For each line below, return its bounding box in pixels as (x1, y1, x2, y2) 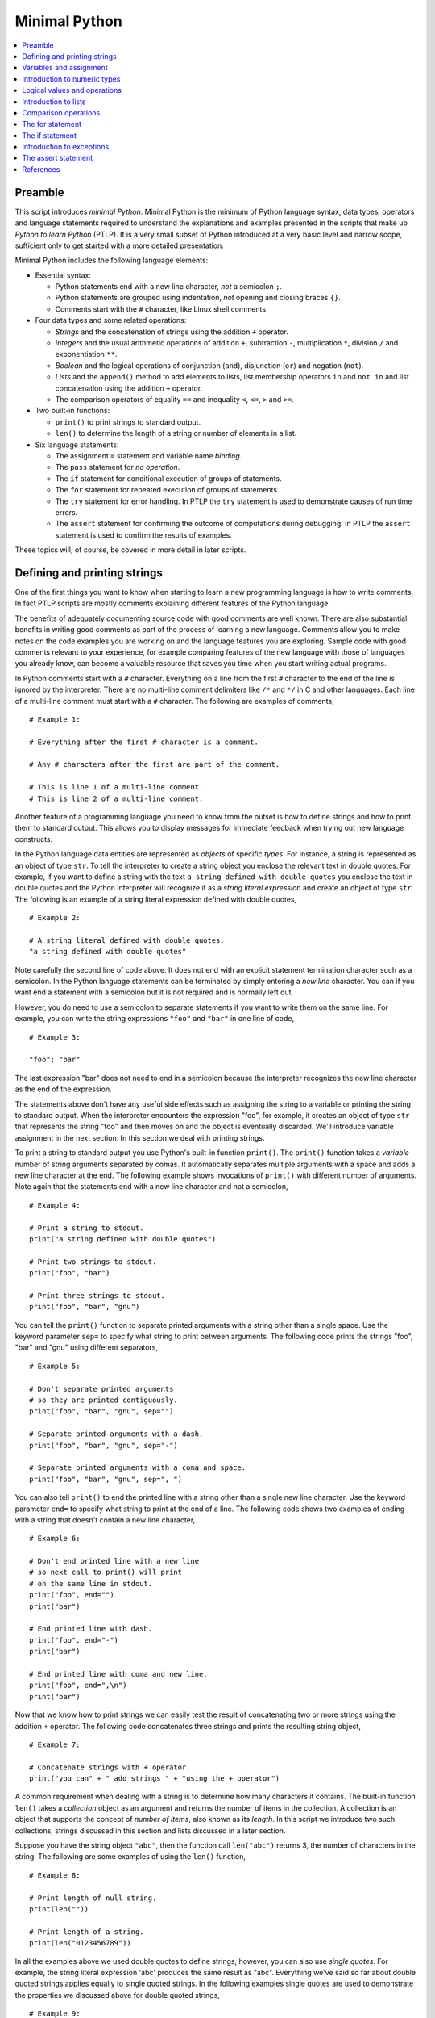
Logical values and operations (22, 86, 122, 95)
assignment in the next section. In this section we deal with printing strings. (14, 1133, 265, 1142)
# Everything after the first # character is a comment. (29, 737, 259, 747)
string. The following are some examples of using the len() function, (14, 1852, 246, 1861)
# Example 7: (29, 1740, 81, 1749)
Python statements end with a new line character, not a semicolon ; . (55, 282, 282, 291)
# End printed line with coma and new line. (29, 1669, 209, 1678)
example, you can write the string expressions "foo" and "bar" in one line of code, (14, 1014, 294, 1024)
